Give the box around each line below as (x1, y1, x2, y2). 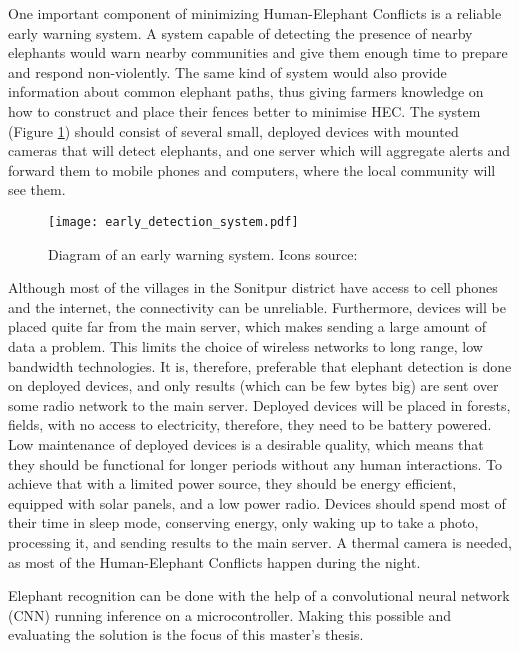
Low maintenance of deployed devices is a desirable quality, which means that (8, 433, 484, 454)
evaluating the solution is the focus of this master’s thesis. (8, 624, 364, 645)
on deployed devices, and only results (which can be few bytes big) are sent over (8, 375, 499, 396)
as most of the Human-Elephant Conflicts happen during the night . (8, 551, 421, 572)
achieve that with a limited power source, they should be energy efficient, (8, 473, 457, 494)
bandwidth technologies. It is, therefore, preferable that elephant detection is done (8, 355, 512, 376)
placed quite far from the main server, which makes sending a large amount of (8, 316, 486, 337)
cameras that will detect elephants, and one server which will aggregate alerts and (8, 140, 511, 161)
